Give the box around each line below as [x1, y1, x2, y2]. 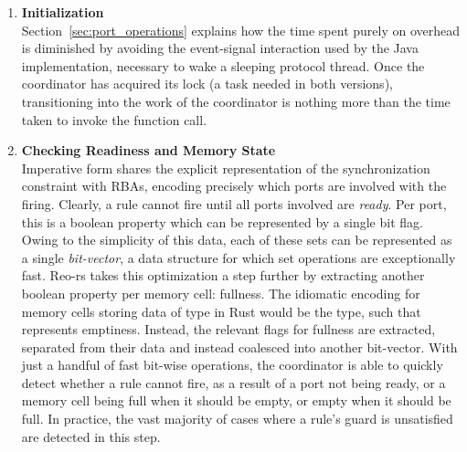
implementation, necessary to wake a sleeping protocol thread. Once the [21, 56, 425, 75]
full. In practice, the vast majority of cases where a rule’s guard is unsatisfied [21, 409, 453, 428]
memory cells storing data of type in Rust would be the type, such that [21, 301, 421, 321]
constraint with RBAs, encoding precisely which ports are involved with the [21, 176, 447, 195]
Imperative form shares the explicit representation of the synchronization [21, 158, 430, 177]
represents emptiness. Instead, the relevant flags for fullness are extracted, [21, 320, 436, 339]
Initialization [21, 3, 104, 21]
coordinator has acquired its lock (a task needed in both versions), [21, 74, 393, 93]
